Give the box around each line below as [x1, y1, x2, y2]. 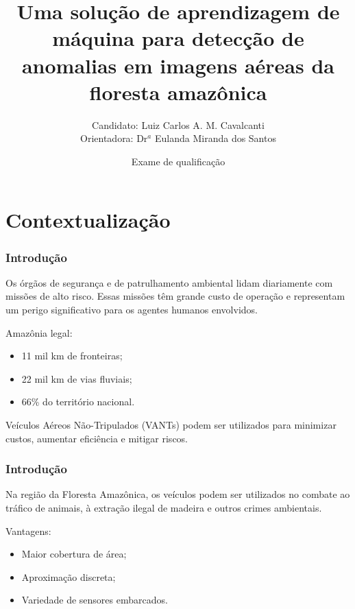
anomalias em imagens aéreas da [21, 51, 335, 79]
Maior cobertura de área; [21, 547, 127, 561]
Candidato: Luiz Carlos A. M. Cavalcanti [92, 117, 265, 132]
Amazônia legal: [5, 325, 73, 339]
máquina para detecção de [52, 24, 304, 52]
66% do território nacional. [21, 394, 135, 409]
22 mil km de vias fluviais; [21, 371, 132, 385]
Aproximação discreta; [21, 569, 116, 584]
